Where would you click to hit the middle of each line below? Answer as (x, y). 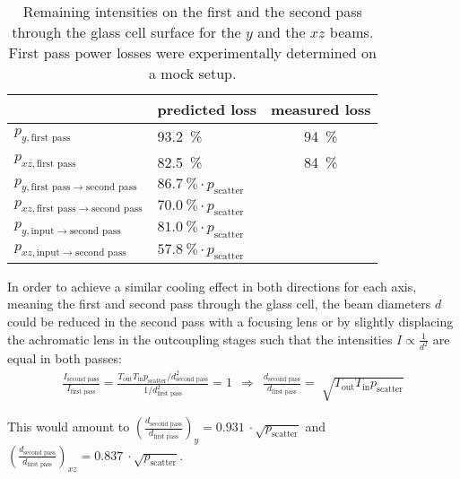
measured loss (321, 109)
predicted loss (207, 109)
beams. (352, 32)
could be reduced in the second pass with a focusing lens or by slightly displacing (230, 321)
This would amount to (69, 427)
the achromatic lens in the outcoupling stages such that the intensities (200, 339)
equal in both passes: (65, 358)
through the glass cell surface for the (126, 32)
